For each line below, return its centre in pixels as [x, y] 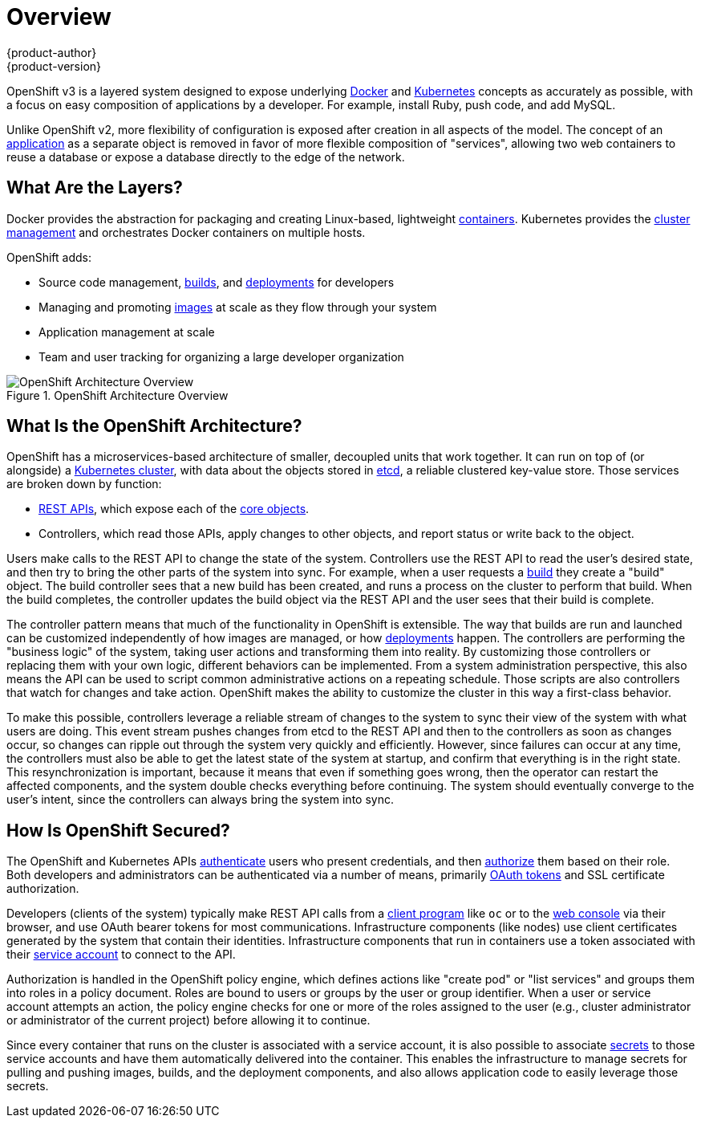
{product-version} [54, 66]
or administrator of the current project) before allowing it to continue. [188, 1020]
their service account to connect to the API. [121, 955]
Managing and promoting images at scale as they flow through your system [238, 307]
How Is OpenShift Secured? [118, 830]
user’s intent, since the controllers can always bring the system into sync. [200, 800]
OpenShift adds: [49, 257]
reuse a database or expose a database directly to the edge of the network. [206, 157]
